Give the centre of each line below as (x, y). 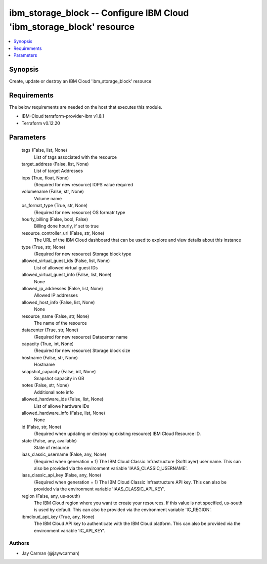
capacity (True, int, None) (48, 344)
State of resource (52, 447)
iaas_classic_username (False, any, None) (64, 454)
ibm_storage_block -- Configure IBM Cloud (99, 13)
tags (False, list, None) (44, 150)
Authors (19, 543)
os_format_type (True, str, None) (55, 206)
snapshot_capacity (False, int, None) (59, 371)
